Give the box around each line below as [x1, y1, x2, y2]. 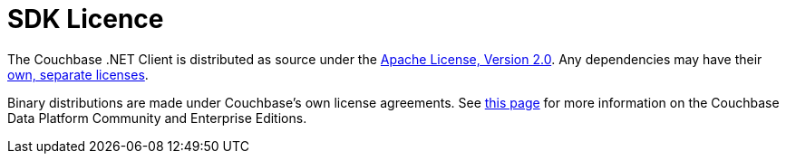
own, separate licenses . [7, 66, 149, 82]
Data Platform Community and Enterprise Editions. [7, 109, 307, 126]
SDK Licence [7, 4, 164, 34]
